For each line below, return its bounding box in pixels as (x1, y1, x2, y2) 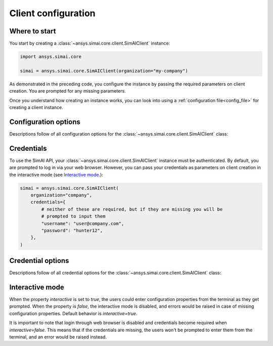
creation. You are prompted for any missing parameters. (9, 88, 126, 94)
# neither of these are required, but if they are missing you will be (41, 206, 223, 212)
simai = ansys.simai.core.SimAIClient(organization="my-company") (20, 68, 188, 73)
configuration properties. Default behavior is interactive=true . (9, 310, 138, 316)
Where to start (9, 27, 56, 35)
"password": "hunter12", (41, 228, 103, 233)
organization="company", (30, 192, 93, 198)
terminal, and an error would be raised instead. (9, 334, 107, 340)
